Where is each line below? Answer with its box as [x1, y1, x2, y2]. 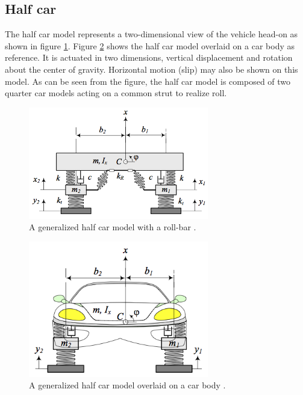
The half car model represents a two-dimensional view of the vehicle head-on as [5, 28, 298, 40]
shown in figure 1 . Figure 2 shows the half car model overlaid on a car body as [5, 39, 295, 52]
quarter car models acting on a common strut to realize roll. [5, 87, 227, 99]
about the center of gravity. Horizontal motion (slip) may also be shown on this [5, 63, 298, 75]
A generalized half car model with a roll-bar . [29, 221, 196, 233]
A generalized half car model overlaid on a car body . [29, 379, 226, 391]
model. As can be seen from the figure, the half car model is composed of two [5, 75, 291, 87]
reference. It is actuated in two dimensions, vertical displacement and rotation [5, 51, 293, 64]
